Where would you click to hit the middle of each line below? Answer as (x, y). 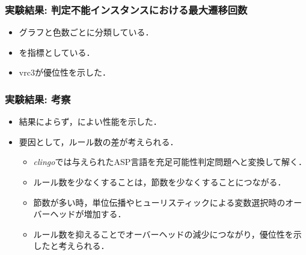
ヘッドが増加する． (88, 214)
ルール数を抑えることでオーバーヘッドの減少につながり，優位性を (163, 234)
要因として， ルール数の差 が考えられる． (99, 141)
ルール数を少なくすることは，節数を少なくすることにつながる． (160, 182)
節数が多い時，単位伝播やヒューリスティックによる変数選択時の (159, 202)
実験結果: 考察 (38, 99)
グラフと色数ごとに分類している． (86, 32)
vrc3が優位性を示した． (65, 72)
